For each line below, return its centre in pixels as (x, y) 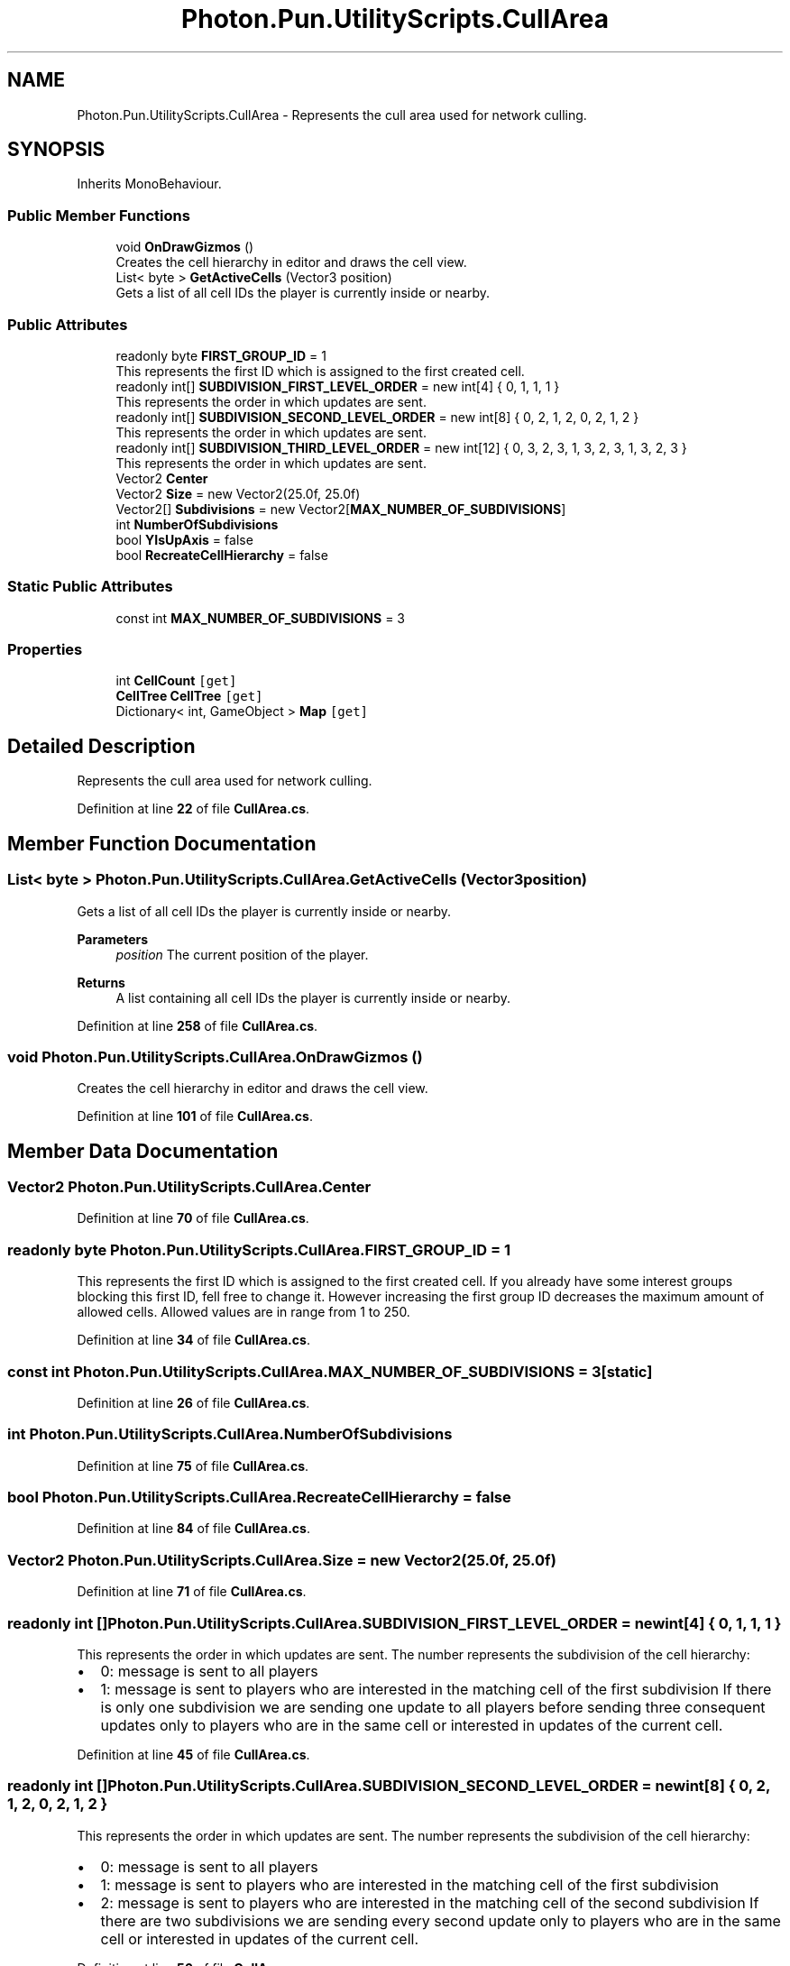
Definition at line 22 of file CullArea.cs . (193, 809)
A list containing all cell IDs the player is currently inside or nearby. (313, 997)
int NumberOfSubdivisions (197, 524)
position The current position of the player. (242, 954)
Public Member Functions (99, 215)
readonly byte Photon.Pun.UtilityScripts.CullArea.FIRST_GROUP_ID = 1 (259, 1249)
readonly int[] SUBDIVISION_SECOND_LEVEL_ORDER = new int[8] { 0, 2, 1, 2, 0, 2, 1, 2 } (377, 417)
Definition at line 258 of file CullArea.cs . (197, 1025)
